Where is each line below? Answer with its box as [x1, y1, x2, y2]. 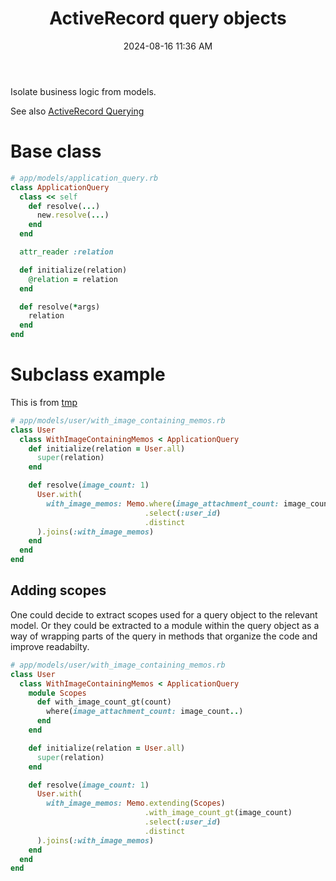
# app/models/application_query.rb [10, 173, 159, 183]
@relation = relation [28, 274, 118, 284]
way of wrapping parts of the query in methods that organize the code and [10, 630, 318, 642]
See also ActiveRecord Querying [10, 105, 145, 117]
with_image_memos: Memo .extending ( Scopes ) [46, 798, 226, 809]
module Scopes [28, 688, 87, 698]
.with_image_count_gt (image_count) [144, 808, 293, 818]
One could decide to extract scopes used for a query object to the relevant [10, 608, 318, 621]
